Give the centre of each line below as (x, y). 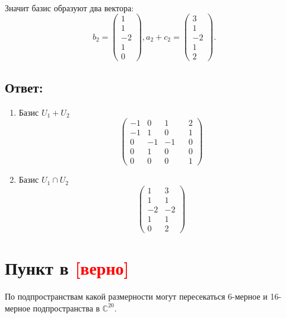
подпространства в (66, 308)
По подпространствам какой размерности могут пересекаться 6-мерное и (136, 296)
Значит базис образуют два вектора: (69, 7)
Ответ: (24, 87)
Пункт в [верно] (67, 268)
